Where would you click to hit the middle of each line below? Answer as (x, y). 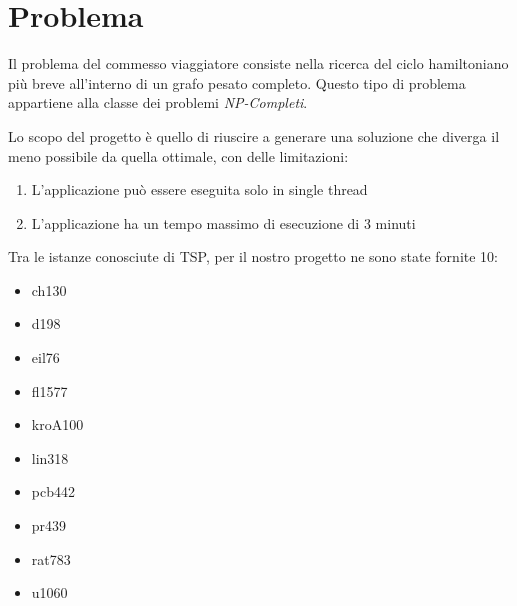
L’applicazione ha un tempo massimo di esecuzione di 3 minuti (223, 222)
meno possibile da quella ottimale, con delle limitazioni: (178, 155)
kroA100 (57, 424)
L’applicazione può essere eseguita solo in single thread (199, 189)
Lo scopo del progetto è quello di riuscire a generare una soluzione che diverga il (254, 135)
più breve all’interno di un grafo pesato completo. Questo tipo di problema (237, 82)
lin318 (50, 457)
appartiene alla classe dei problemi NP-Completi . (158, 102)
